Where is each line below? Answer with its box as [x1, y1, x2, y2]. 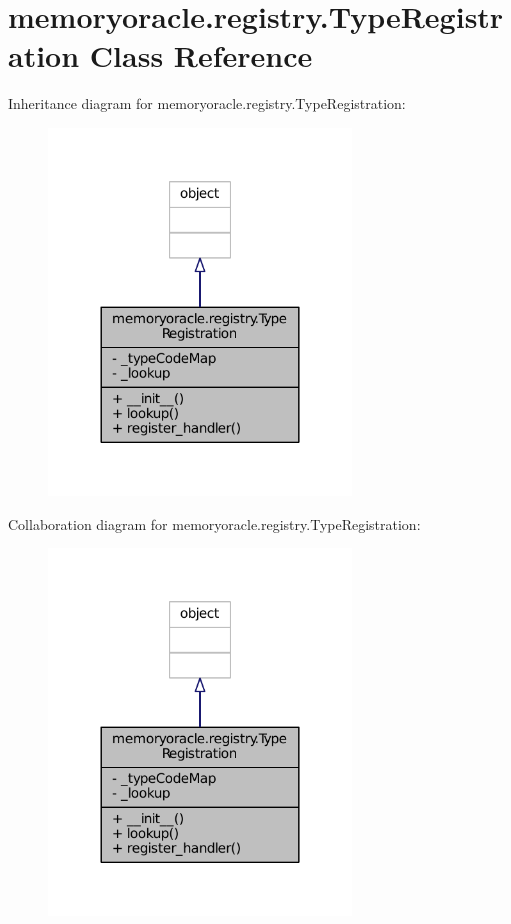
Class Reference [89, 35, 313, 76]
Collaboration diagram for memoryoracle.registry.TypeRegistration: [8, 513, 421, 534]
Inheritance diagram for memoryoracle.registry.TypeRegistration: [8, 93, 406, 114]
